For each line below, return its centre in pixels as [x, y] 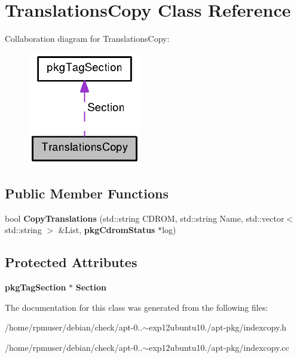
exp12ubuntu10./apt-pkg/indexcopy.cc [219, 347]
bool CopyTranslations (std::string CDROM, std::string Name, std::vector [145, 218]
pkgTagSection [36, 287]
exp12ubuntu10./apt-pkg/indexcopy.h [218, 327]
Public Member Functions [87, 193]
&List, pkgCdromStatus [107, 230]
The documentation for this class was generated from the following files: [137, 307]
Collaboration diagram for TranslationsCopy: [87, 39]
